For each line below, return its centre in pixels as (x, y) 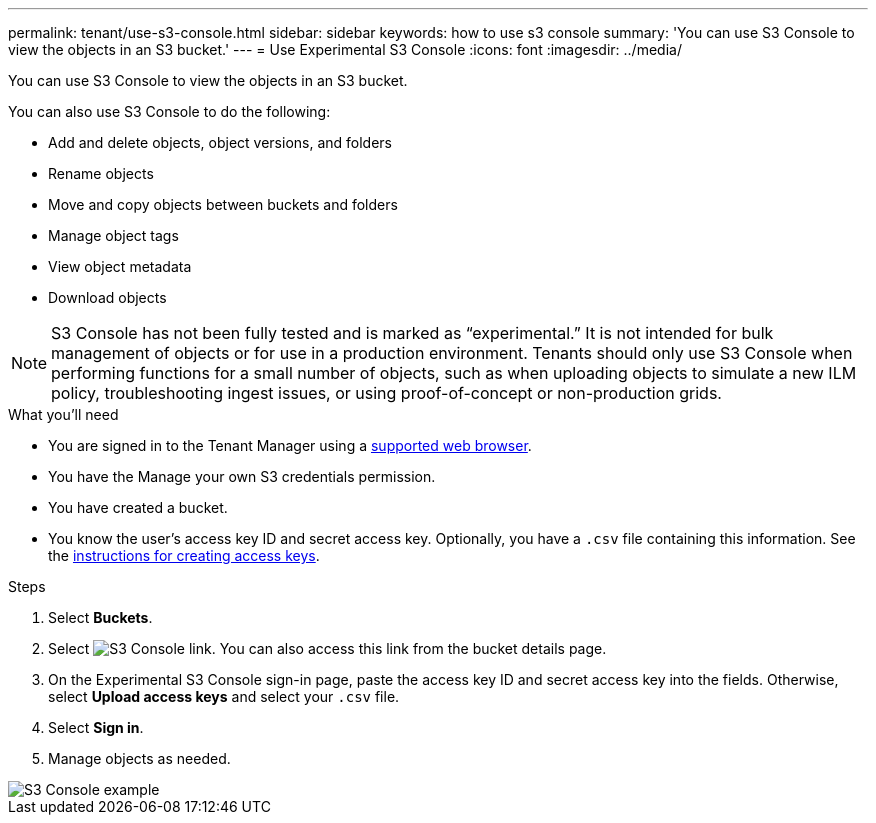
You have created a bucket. (138, 507)
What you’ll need (63, 414)
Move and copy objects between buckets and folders (223, 204)
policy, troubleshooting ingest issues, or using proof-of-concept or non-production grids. (386, 393)
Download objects (107, 297)
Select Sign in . (96, 727)
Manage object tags (113, 235)
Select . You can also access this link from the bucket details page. (327, 648)
